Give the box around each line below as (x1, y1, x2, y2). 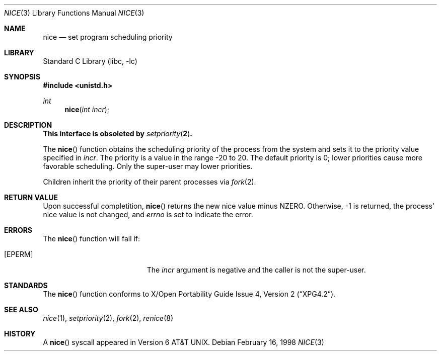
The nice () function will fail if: (43, 234, 140, 243)
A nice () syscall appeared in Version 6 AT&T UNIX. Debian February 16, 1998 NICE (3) (43, 338, 324, 346)
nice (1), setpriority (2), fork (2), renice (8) (43, 314, 174, 322)
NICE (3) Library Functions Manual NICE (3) (4, 9, 144, 17)
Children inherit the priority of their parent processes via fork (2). (43, 178, 256, 186)
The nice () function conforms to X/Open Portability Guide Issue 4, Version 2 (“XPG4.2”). (43, 290, 336, 298)
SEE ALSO (4, 305, 38, 314)
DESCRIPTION (4, 121, 52, 129)
